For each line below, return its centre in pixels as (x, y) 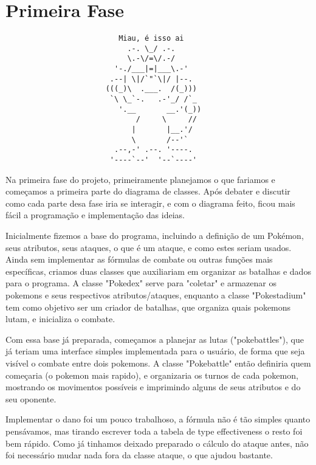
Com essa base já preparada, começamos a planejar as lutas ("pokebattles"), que (155, 339)
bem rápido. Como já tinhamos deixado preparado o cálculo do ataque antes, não (157, 443)
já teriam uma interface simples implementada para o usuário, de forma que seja (155, 351)
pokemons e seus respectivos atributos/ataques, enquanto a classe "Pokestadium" (156, 295)
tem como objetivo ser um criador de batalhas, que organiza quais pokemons (148, 307)
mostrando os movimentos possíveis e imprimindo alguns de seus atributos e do (153, 387)
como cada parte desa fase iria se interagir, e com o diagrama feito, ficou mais (150, 203)
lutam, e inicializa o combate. (60, 319)
